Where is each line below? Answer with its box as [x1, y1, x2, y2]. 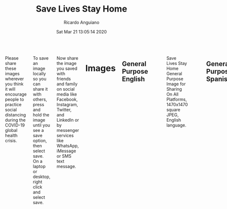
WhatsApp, [56, 143, 79, 148]
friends [56, 76, 71, 81]
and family [56, 81, 78, 87]
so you [32, 76, 47, 81]
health [5, 132, 18, 138]
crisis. [5, 137, 17, 144]
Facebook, [56, 96, 78, 102]
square [166, 107, 180, 113]
